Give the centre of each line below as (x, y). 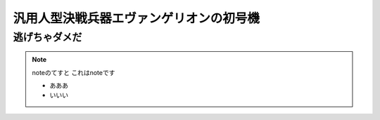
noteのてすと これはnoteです (74, 72)
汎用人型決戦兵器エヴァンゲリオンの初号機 (137, 18)
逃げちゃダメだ (47, 37)
